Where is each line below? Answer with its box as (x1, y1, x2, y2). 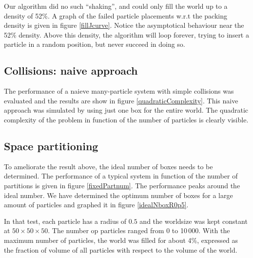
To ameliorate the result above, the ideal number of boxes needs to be (4, 161, 213, 171)
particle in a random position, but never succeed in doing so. (4, 39, 185, 49)
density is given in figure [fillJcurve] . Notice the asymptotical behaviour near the (4, 20, 244, 30)
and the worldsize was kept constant (139, 216, 248, 226)
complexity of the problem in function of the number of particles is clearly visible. (4, 114, 249, 124)
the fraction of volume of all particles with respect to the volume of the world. (4, 244, 237, 255)
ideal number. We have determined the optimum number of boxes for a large (4, 190, 233, 200)
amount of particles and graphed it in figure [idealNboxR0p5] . (4, 199, 189, 210)
